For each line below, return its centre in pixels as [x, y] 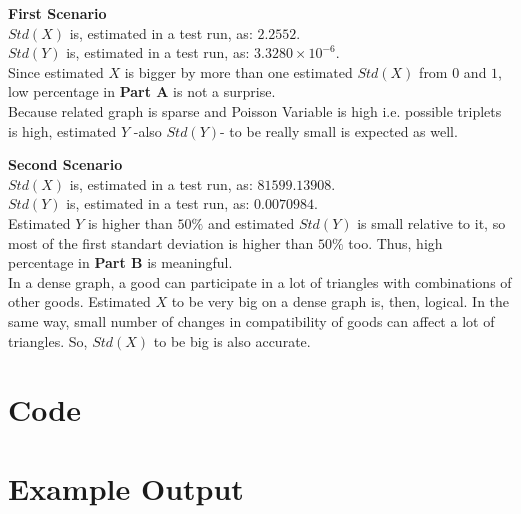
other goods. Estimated [79, 301]
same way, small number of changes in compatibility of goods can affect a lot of [251, 320]
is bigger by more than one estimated [238, 71]
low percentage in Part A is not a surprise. [142, 91]
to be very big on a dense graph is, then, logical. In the [340, 301]
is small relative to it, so [431, 222]
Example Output [126, 487]
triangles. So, [48, 340]
